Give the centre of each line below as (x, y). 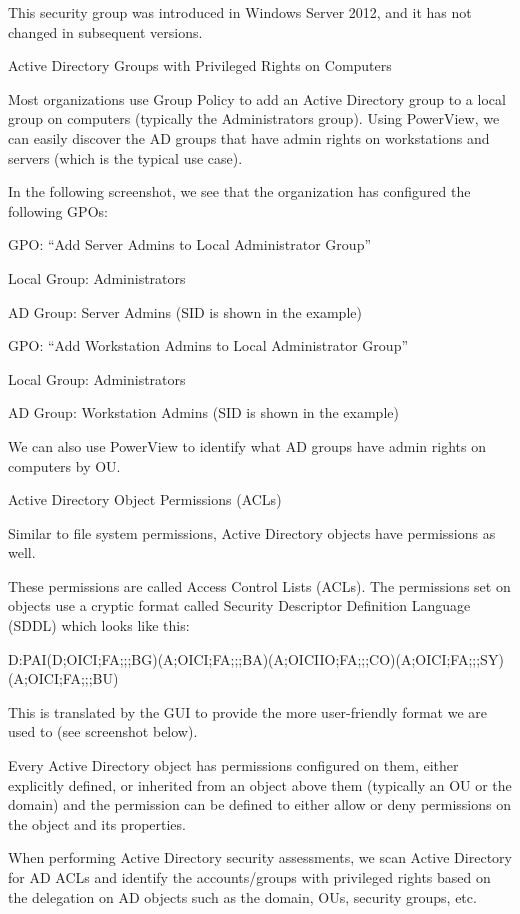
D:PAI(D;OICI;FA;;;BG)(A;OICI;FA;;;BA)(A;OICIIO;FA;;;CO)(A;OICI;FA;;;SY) (256, 658)
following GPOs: (58, 210)
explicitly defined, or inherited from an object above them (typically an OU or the (260, 784)
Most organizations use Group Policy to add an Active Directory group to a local (257, 98)
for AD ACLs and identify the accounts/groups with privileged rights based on (249, 877)
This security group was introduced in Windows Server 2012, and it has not (240, 12)
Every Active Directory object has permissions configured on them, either (233, 765)
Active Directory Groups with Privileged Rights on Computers (200, 65)
